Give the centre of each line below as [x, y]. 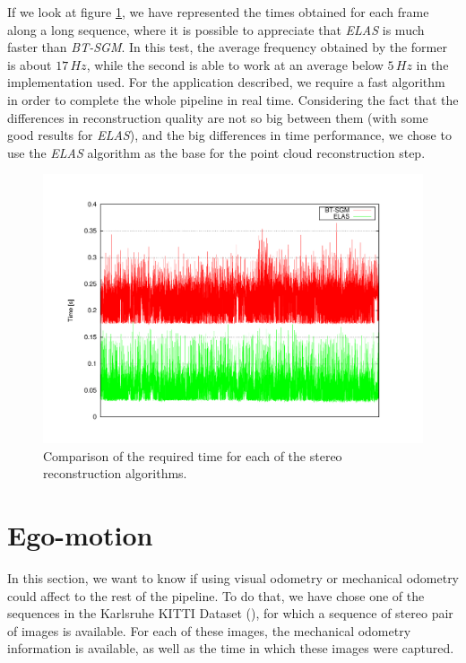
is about [30, 64]
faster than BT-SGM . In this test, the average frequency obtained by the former [227, 47]
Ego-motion [80, 534]
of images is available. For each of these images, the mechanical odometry [209, 630]
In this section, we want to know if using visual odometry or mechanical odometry [233, 577]
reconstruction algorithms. [115, 473]
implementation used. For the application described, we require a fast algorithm [226, 82]
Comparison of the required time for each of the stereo [193, 455]
